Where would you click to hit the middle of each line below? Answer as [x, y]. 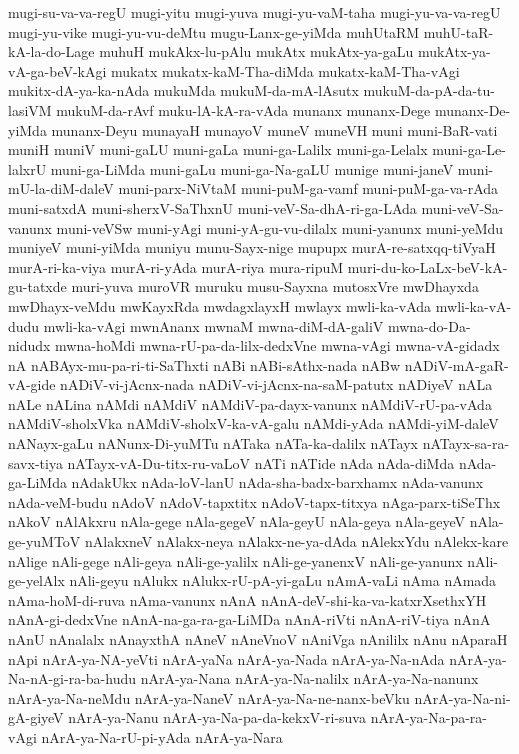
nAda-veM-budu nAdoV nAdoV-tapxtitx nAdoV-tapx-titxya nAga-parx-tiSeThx [254, 501]
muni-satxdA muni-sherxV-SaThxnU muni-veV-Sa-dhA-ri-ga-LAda [212, 207]
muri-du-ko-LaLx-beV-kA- [427, 266]
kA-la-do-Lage [51, 51]
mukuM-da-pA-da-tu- [429, 90]
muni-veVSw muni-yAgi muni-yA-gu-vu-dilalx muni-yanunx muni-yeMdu [280, 227]
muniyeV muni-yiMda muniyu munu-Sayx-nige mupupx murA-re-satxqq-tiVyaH [252, 247]
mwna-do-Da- [429, 325]
